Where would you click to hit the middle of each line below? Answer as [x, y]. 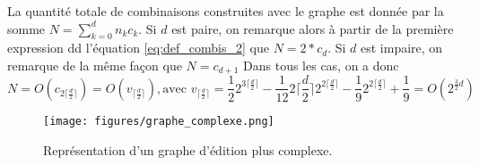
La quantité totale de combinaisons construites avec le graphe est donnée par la [226, 11]
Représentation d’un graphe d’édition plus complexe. [188, 149]
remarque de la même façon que [95, 65]
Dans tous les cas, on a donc [321, 65]
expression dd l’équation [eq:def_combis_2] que [138, 48]
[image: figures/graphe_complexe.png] [159, 121]
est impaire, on [401, 48]
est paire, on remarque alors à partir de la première [313, 28]
